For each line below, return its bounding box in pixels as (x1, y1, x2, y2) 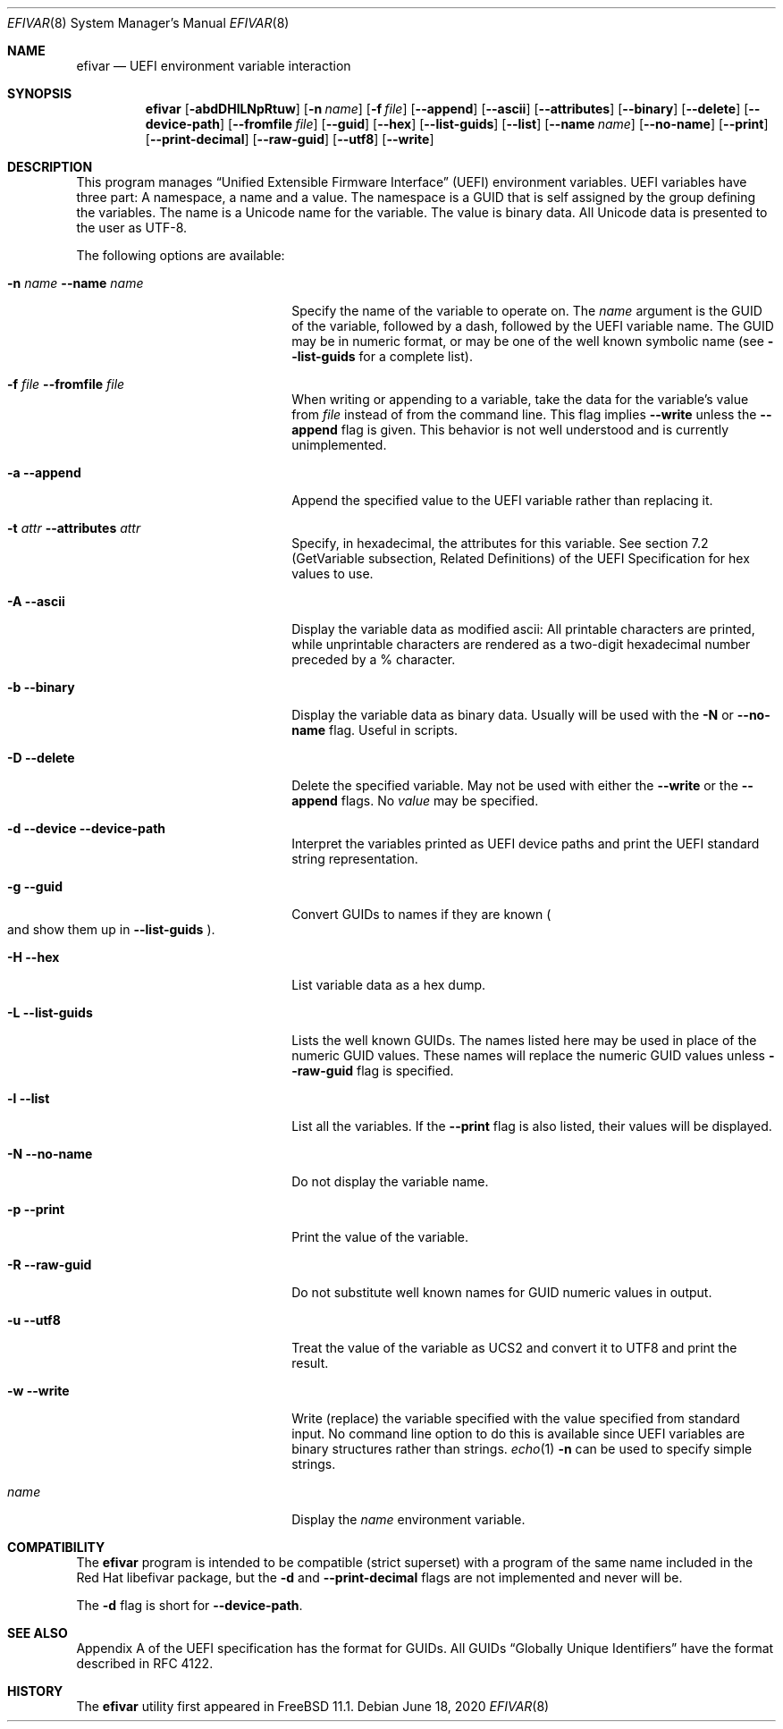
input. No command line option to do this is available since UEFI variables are (291, 1426, 745, 1441)
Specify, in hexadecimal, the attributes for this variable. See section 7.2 (291, 536, 709, 551)
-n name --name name (7, 275, 144, 291)
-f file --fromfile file (7, 376, 125, 392)
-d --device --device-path (7, 821, 166, 836)
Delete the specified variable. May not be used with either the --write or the (291, 778, 738, 793)
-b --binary (7, 679, 75, 695)
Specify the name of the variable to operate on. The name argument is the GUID (291, 303, 762, 318)
